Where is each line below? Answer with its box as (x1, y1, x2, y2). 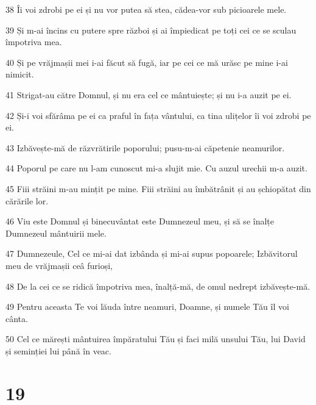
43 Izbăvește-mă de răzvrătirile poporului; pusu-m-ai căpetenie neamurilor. (5, 141, 285, 154)
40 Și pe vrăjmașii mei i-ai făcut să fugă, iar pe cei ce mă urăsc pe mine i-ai (5, 56, 288, 68)
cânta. (5, 312, 28, 324)
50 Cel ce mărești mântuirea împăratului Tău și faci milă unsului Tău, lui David (5, 332, 306, 345)
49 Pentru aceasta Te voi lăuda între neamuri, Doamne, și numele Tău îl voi (5, 300, 289, 313)
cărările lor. (5, 194, 49, 207)
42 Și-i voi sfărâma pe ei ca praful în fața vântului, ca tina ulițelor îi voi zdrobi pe (5, 109, 311, 121)
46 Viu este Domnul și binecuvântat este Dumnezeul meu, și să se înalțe (5, 215, 274, 228)
